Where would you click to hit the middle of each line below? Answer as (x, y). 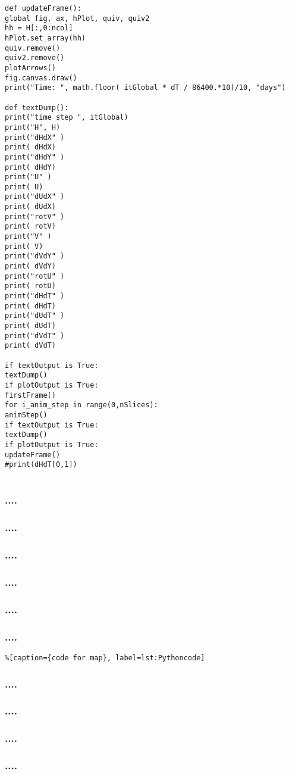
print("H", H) (33, 127)
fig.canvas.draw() (41, 78)
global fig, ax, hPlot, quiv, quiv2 (77, 18)
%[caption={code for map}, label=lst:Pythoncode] (105, 658)
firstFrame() (30, 395)
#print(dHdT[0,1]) (41, 465)
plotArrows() (30, 68)
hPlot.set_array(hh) (45, 38)
